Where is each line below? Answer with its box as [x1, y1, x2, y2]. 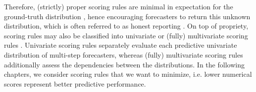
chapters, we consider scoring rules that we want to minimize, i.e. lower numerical [4, 69, 252, 79]
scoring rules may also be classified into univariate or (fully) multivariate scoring [4, 30, 248, 40]
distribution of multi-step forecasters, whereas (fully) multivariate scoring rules [4, 49, 243, 60]
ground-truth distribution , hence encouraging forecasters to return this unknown [4, 11, 251, 21]
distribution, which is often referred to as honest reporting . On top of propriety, [4, 21, 249, 31]
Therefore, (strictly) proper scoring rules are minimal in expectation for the [4, 1, 233, 11]
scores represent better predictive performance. [4, 78, 146, 89]
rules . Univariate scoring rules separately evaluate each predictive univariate [4, 40, 237, 50]
